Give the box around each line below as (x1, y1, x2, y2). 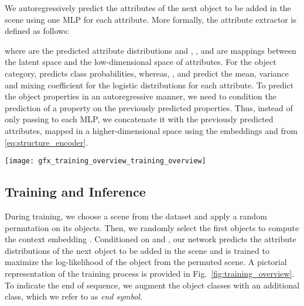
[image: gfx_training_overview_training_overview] (5, 157, 206, 166)
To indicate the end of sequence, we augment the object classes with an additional (5, 279, 300, 291)
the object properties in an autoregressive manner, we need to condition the (5, 90, 276, 102)
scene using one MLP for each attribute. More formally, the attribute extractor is (5, 13, 296, 25)
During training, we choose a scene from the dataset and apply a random (5, 209, 267, 222)
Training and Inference (5, 183, 146, 201)
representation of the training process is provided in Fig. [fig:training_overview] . (5, 267, 295, 279)
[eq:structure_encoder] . (5, 136, 88, 148)
